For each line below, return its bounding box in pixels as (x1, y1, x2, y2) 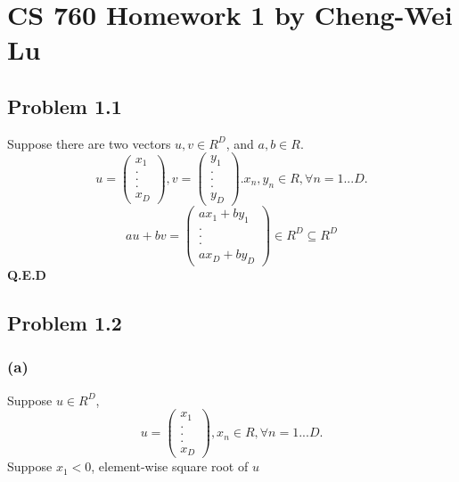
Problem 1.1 (7, 92, 122, 119)
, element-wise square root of (91, 457, 249, 476)
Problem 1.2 (7, 308, 122, 336)
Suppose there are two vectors (7, 134, 171, 152)
